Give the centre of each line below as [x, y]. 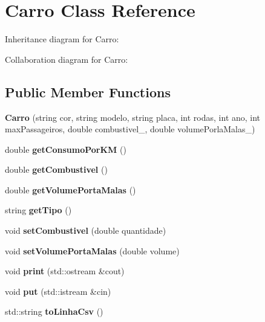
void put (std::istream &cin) [58, 291]
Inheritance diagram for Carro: [62, 39]
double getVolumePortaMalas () [70, 189]
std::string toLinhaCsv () [54, 311]
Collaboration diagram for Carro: [67, 59]
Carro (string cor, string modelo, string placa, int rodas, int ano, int [133, 117]
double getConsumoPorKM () [66, 149]
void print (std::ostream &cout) [65, 271]
